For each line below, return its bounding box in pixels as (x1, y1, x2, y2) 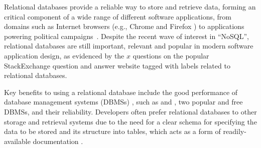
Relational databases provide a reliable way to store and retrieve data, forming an (4, 1, 256, 11)
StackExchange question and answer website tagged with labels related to (4, 60, 230, 70)
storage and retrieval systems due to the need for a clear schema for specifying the (4, 116, 257, 126)
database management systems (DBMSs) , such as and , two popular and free (4, 96, 243, 107)
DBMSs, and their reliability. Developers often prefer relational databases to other (4, 106, 257, 116)
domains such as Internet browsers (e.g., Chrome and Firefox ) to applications (4, 21, 244, 31)
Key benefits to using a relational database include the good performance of (4, 86, 238, 97)
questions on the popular (133, 50, 209, 60)
